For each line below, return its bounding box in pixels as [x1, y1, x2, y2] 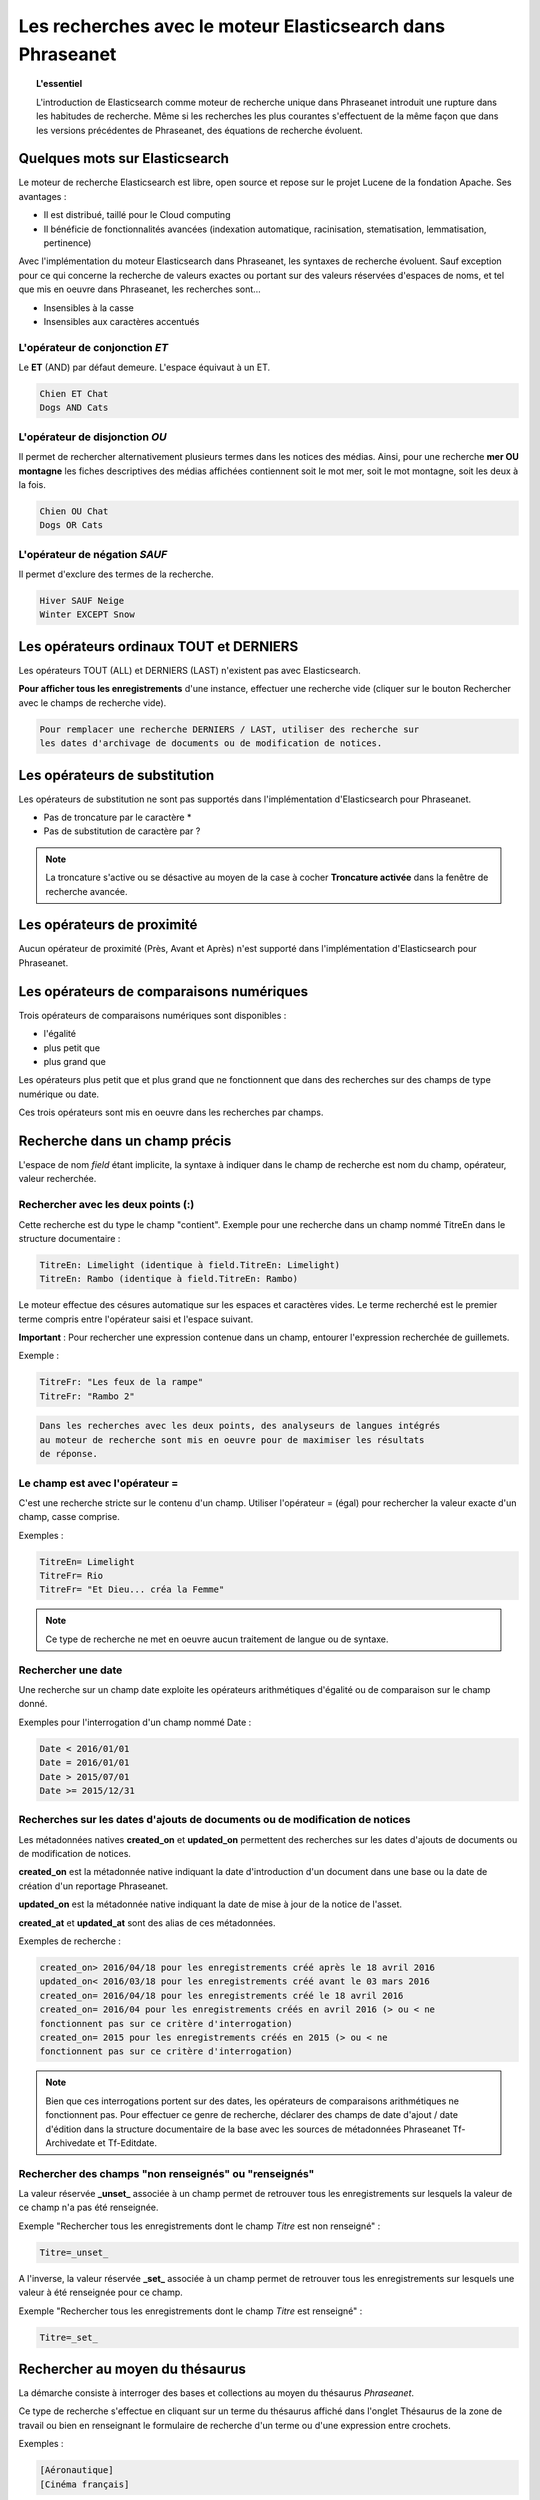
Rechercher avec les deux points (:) [18, 1198, 195, 1212]
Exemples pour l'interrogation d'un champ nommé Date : [18, 1716, 252, 1728]
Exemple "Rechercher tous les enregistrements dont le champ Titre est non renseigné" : [18, 2220, 381, 2232]
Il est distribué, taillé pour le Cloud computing [43, 209, 231, 221]
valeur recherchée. [18, 1173, 97, 1185]
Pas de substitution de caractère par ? [43, 825, 201, 837]
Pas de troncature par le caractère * [43, 811, 192, 823]
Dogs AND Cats [39, 402, 109, 414]
